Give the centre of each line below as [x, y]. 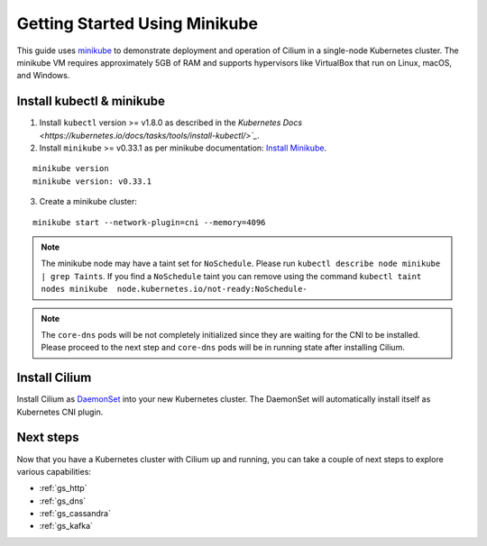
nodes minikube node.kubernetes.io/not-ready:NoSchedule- [175, 289]
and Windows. [43, 76]
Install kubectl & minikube [91, 101]
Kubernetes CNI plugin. [60, 412]
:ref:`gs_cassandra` [75, 514]
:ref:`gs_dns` [63, 501]
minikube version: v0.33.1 [92, 181]
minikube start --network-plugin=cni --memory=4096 [149, 222]
